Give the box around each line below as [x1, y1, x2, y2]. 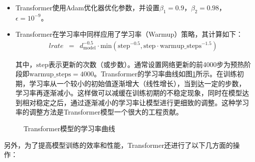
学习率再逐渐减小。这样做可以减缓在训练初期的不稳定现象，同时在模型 [15, 88, 242, 98]
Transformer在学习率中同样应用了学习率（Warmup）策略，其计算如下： [15, 29, 243, 39]
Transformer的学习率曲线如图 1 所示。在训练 [101, 69, 237, 79]
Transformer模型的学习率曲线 [24, 123, 115, 134]
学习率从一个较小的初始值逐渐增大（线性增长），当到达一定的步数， [29, 78, 246, 88]
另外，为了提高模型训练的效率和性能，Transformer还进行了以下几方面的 [4, 139, 233, 150]
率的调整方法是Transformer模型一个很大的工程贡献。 [15, 107, 183, 117]
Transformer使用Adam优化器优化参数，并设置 [15, 2, 160, 12]
